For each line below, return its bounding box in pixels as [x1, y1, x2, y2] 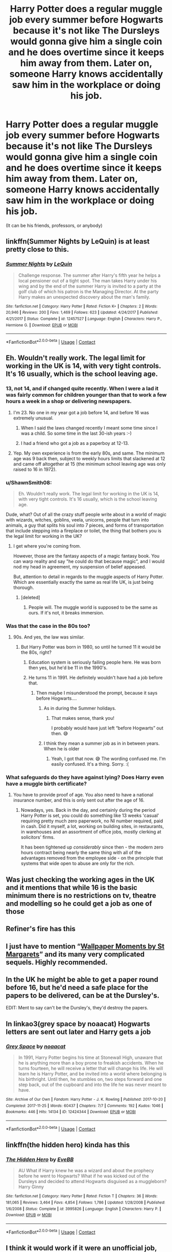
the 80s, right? [20, 649, 52, 655]
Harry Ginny [18, 1184, 44, 1190]
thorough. [13, 584, 34, 590]
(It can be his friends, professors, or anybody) [6, 222, 103, 228]
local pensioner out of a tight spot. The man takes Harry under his [18, 277, 157, 284]
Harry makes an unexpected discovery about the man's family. [18, 294, 151, 300]
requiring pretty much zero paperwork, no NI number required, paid [20, 818, 163, 824]
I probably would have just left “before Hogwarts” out [51, 725, 164, 731]
